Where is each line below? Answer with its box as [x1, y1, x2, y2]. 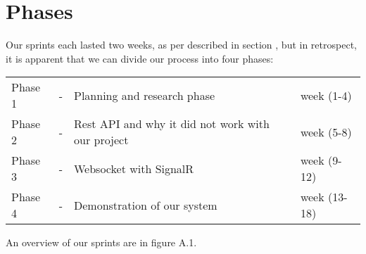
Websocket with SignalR [74, 160, 194, 177]
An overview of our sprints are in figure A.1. [6, 235, 197, 250]
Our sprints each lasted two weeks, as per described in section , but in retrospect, [6, 37, 357, 52]
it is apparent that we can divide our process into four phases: [6, 51, 274, 65]
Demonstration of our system [74, 196, 217, 213]
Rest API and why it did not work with [74, 115, 270, 132]
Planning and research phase [74, 87, 215, 103]
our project [74, 132, 129, 148]
